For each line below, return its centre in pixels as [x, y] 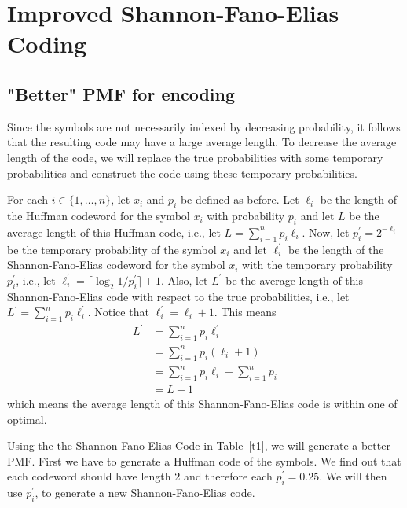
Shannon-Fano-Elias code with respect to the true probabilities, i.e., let [178, 296]
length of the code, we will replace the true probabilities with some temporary [195, 157]
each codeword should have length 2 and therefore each [140, 476]
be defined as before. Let [240, 199]
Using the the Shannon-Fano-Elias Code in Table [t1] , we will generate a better [199, 445]
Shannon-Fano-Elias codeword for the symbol [116, 265]
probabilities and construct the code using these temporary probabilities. [182, 173]
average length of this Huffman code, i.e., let [114, 232]
